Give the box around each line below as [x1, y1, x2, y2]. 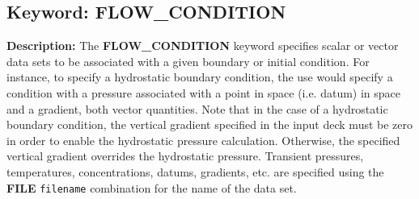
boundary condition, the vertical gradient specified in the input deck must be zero [6, 116, 413, 133]
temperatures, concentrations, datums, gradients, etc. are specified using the [6, 163, 384, 180]
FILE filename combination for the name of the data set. [6, 179, 297, 196]
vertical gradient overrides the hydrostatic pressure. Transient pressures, [6, 147, 364, 164]
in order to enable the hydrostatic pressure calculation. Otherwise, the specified [6, 131, 400, 148]
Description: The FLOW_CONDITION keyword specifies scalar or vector [6, 37, 399, 54]
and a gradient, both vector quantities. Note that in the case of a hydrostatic [6, 100, 388, 117]
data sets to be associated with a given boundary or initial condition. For [6, 52, 370, 69]
